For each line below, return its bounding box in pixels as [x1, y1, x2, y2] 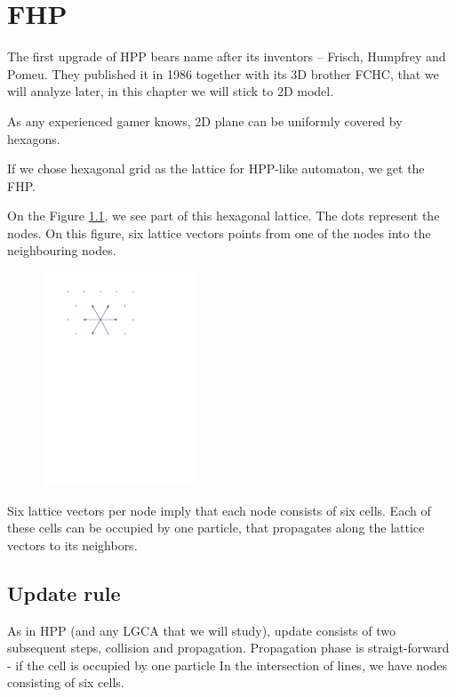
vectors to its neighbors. [7, 535, 138, 554]
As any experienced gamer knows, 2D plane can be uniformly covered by [7, 111, 403, 130]
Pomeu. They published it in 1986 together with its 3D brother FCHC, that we [7, 64, 439, 83]
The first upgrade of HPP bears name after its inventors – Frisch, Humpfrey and [7, 47, 446, 66]
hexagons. [7, 129, 60, 148]
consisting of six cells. [7, 673, 124, 692]
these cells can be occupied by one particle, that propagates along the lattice [7, 518, 425, 537]
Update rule [7, 579, 121, 606]
